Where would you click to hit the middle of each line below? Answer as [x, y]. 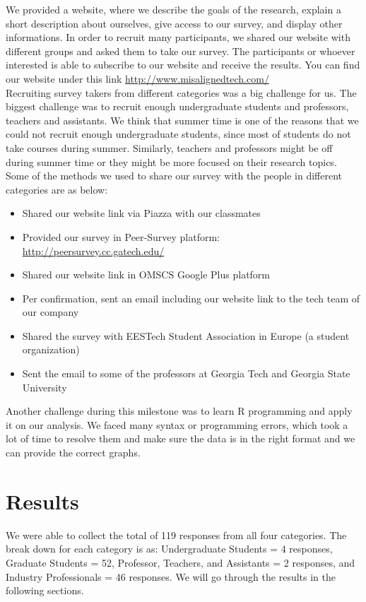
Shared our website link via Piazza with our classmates [141, 213]
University [45, 387]
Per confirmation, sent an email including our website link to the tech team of [191, 298]
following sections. [45, 590]
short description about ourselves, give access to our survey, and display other [174, 23]
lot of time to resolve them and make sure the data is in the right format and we [181, 438]
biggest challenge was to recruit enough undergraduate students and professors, [177, 106]
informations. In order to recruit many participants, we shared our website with [178, 37]
